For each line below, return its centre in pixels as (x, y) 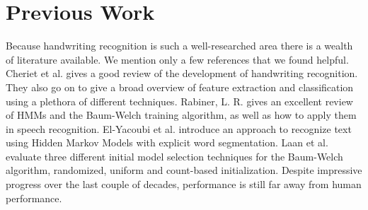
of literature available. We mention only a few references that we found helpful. (177, 59)
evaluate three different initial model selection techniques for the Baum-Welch (174, 156)
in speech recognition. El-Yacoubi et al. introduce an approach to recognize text (179, 128)
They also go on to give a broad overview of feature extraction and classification (180, 87)
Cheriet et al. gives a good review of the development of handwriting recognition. (182, 73)
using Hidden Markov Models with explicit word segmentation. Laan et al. (167, 142)
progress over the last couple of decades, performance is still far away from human (184, 184)
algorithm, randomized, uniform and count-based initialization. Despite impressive (184, 170)
